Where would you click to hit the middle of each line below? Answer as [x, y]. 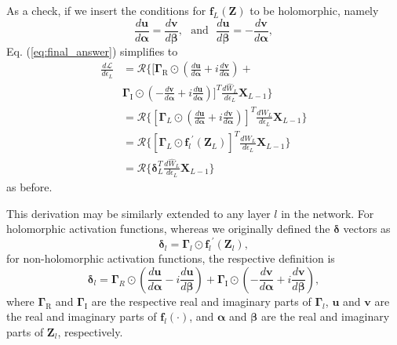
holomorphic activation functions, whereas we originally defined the [168, 229]
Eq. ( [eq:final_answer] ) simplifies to [92, 51]
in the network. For [328, 213]
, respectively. [90, 331]
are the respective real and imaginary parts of [201, 301]
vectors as [367, 229]
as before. [29, 186]
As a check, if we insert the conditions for [106, 10]
